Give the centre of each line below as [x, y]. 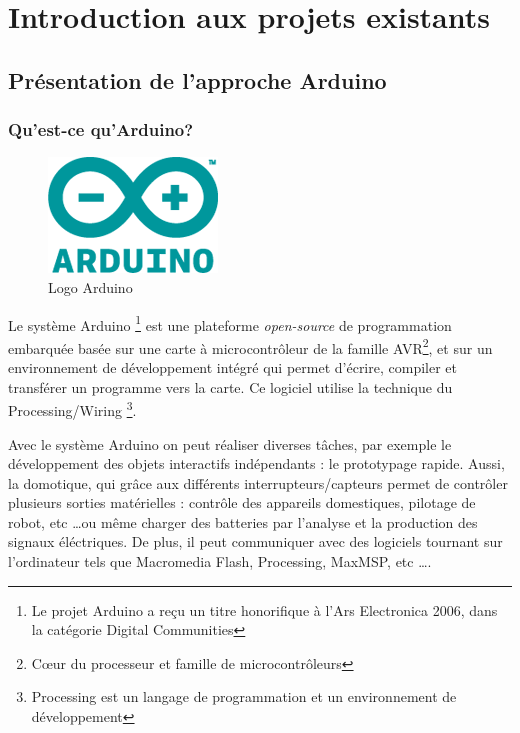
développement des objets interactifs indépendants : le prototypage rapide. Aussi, [256, 463]
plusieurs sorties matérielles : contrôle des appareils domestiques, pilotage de [242, 502]
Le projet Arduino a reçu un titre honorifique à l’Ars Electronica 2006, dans [264, 609]
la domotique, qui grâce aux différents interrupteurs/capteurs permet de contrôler [258, 482]
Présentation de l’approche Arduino [197, 79]
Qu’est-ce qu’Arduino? [101, 129]
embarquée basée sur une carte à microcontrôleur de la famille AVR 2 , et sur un [250, 346]
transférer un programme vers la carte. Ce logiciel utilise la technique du [230, 386]
